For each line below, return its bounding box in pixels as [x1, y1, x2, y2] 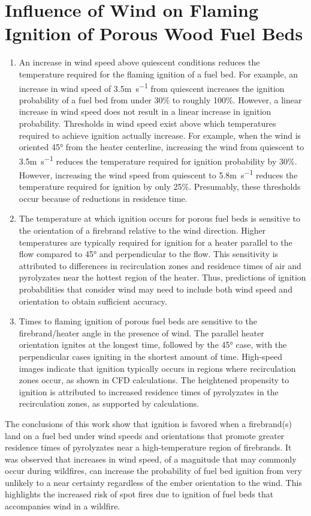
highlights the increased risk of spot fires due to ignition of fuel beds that [5, 488, 274, 500]
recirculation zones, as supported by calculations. [19, 397, 200, 410]
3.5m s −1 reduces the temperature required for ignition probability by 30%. [19, 153, 297, 167]
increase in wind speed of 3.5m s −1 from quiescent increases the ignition [19, 80, 285, 94]
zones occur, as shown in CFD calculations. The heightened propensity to [19, 374, 289, 386]
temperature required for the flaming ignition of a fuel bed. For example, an [19, 67, 298, 80]
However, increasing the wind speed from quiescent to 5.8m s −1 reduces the [19, 166, 298, 181]
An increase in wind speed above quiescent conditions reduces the [19, 56, 260, 68]
